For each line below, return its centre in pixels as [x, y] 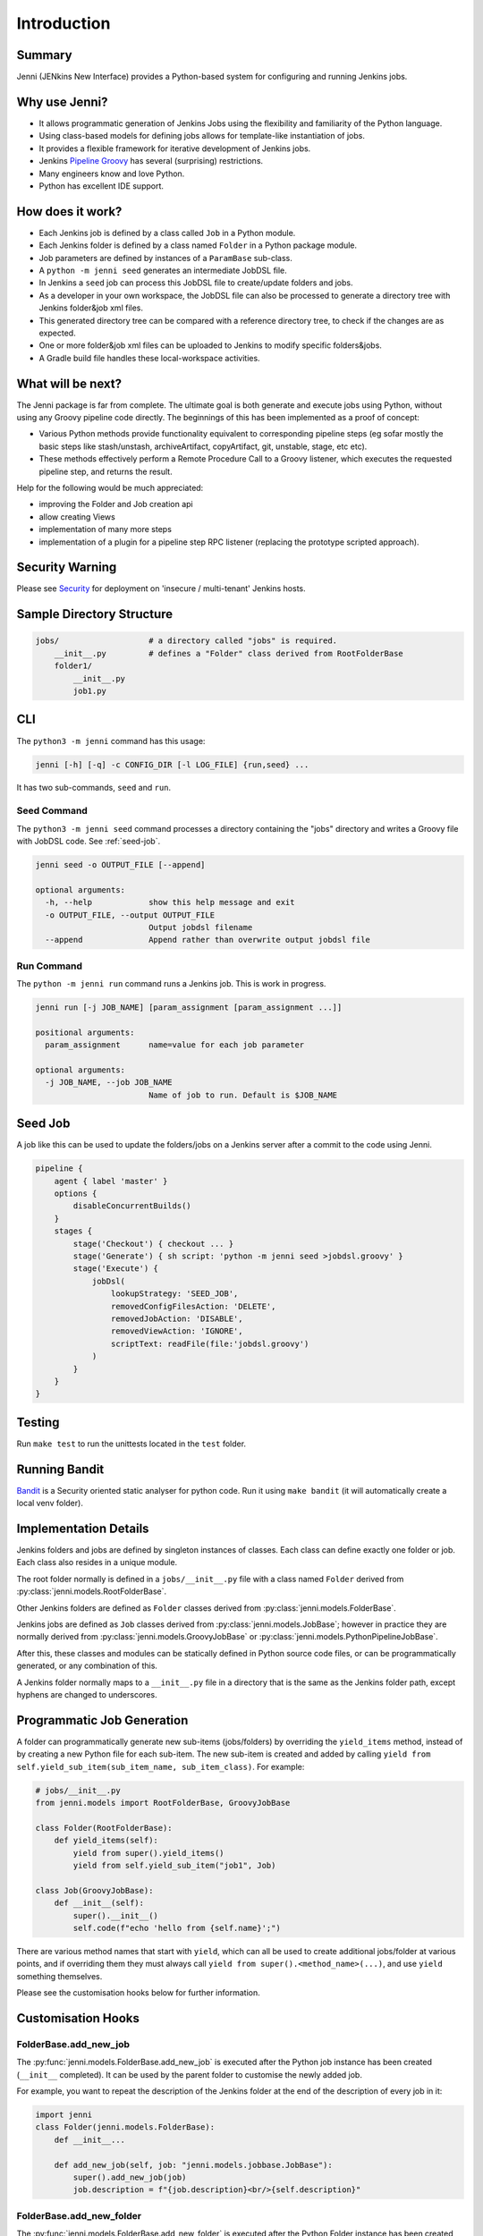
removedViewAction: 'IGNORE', [177, 1331]
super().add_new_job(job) [130, 2177]
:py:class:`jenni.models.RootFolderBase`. [92, 1591]
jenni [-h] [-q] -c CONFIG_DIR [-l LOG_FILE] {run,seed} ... [172, 764]
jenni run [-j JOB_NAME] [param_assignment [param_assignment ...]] [189, 1008]
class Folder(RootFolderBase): [104, 1828]
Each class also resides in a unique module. [97, 1563]
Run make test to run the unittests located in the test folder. [131, 1444]
